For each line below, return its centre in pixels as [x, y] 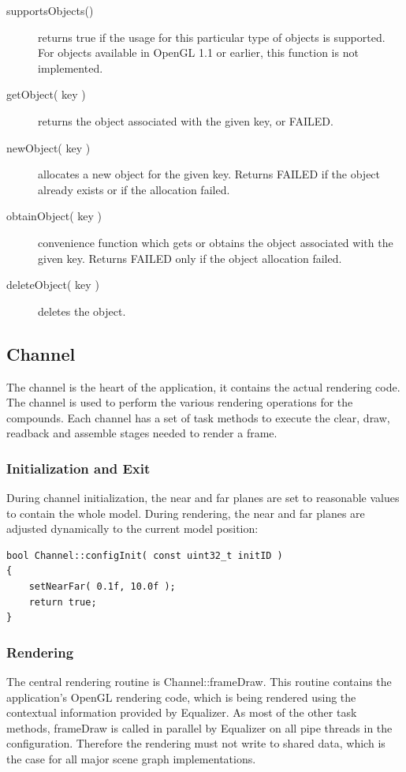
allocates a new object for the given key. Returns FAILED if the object [209, 174]
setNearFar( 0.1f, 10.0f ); [102, 587]
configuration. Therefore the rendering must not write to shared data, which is [196, 743]
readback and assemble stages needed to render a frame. [142, 433]
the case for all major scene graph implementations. [131, 759]
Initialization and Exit [78, 468]
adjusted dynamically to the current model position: [132, 528]
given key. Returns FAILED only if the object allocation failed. [190, 258]
